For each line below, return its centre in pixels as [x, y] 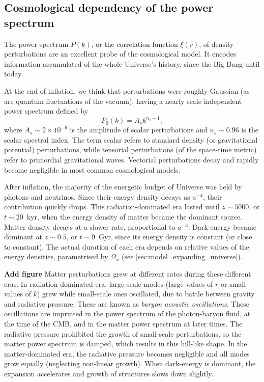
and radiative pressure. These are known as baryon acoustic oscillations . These [127, 303]
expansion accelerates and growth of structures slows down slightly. [109, 373]
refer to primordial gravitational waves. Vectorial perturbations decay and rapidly [131, 160]
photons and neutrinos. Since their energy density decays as [97, 196]
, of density [216, 44]
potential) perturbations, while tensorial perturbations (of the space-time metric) [130, 149]
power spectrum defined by [46, 111]
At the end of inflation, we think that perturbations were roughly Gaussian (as [127, 90]
